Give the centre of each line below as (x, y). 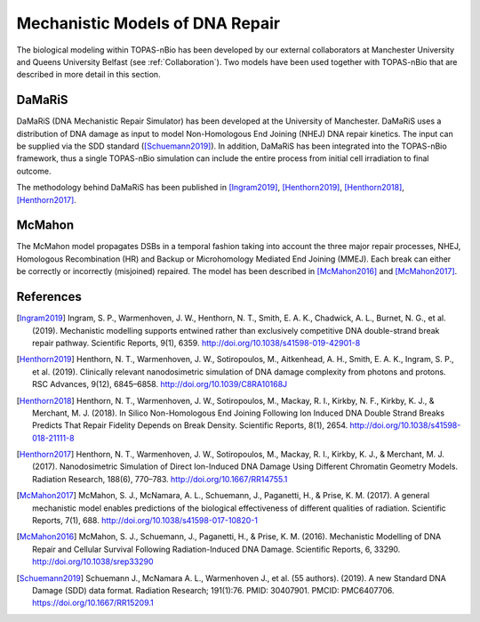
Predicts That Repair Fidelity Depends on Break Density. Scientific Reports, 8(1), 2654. (190, 425)
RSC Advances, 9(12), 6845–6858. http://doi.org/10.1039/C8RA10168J (160, 384)
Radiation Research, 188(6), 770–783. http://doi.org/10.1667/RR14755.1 (160, 479)
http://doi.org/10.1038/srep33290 (93, 561)
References (49, 297)
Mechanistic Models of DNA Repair (148, 23)
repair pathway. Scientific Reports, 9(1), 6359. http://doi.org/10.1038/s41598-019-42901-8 (196, 343)
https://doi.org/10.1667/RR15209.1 (93, 603)
